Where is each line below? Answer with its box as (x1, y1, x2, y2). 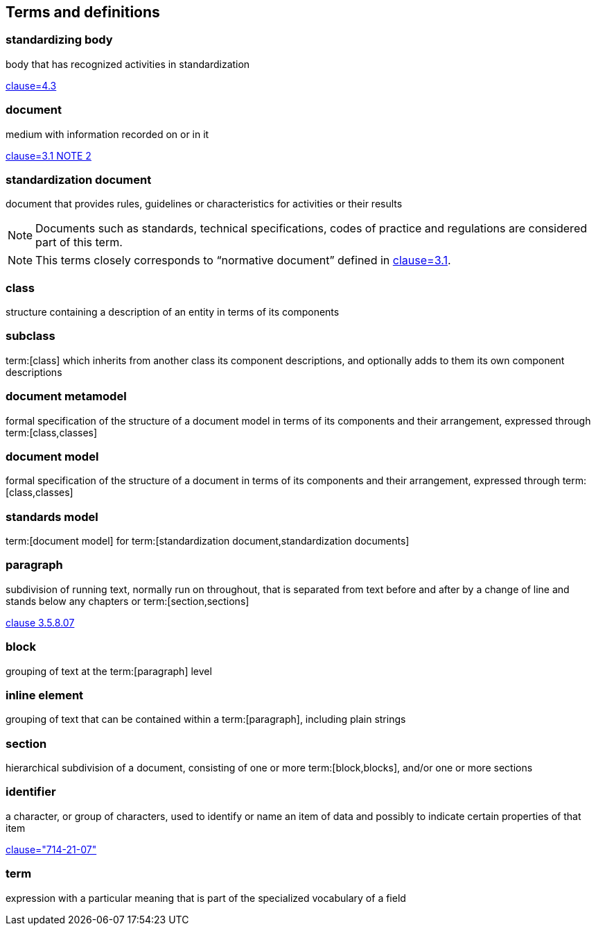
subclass (6, 329, 55, 343)
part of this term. (35, 235, 123, 250)
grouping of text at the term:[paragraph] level (6, 665, 212, 677)
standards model (6, 509, 98, 524)
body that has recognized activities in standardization (6, 58, 250, 70)
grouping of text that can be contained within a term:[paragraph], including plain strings (6, 713, 406, 726)
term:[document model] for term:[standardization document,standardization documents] (6, 535, 410, 547)
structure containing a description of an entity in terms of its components (6, 306, 340, 318)
